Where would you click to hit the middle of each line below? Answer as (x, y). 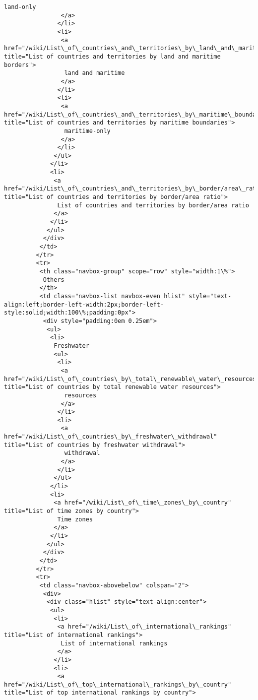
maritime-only (87, 131)
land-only (20, 7)
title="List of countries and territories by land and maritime (112, 56)
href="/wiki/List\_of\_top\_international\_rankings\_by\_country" (118, 684)
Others (54, 280)
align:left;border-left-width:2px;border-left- (84, 304)
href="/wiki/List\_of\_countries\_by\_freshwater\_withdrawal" (111, 437)
